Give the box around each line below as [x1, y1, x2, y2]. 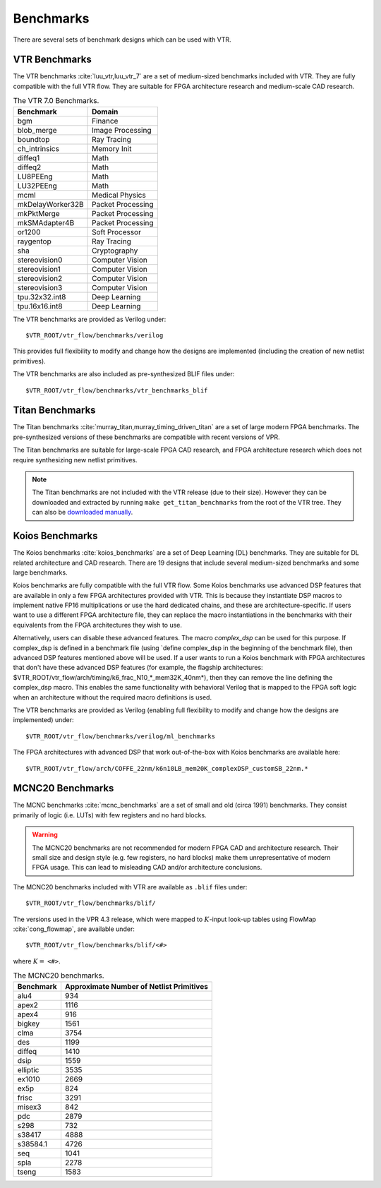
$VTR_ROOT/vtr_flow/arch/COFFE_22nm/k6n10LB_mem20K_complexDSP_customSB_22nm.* [25, 764, 308, 772]
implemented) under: [13, 716, 74, 724]
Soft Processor [92, 227, 141, 236]
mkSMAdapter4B [17, 217, 75, 227]
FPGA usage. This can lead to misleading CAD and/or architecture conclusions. [32, 863, 262, 872]
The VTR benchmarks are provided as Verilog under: [13, 315, 167, 323]
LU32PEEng [17, 181, 58, 191]
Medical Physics [92, 190, 146, 200]
